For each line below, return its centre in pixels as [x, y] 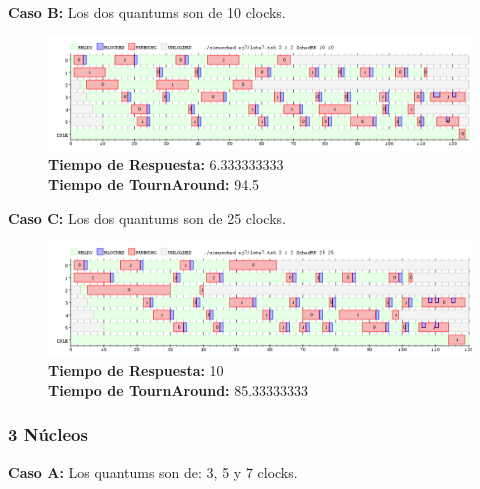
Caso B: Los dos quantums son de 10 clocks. [147, 12]
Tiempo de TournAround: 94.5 [154, 184]
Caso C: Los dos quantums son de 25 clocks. [147, 217]
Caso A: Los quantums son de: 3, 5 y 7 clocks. [153, 471]
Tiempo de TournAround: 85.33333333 [178, 389]
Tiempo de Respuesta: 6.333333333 [166, 164]
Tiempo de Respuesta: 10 [136, 370]
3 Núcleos [48, 434]
